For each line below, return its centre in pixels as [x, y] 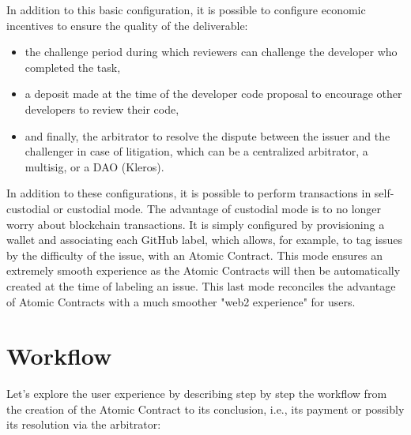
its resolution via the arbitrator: [84, 424]
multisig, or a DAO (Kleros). [94, 166]
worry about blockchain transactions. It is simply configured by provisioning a [196, 224]
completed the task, [73, 67]
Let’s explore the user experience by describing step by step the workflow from [197, 394]
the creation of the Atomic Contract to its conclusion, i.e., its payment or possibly [205, 409]
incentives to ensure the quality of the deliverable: [127, 25]
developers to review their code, [102, 109]
